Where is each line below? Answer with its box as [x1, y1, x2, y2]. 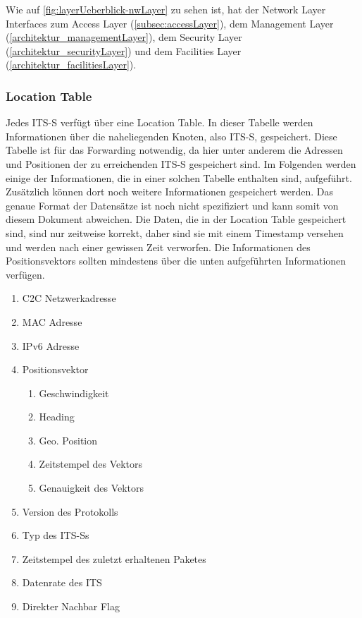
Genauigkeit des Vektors [39, 480, 144, 495]
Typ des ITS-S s [22, 528, 89, 543]
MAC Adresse [22, 314, 82, 329]
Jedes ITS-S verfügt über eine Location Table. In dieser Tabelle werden [6, 115, 313, 130]
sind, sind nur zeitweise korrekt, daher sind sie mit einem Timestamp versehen [6, 225, 344, 240]
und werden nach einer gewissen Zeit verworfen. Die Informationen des [6, 239, 311, 254]
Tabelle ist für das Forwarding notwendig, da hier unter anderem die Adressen [6, 143, 343, 157]
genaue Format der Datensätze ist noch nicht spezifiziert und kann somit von [6, 198, 339, 212]
